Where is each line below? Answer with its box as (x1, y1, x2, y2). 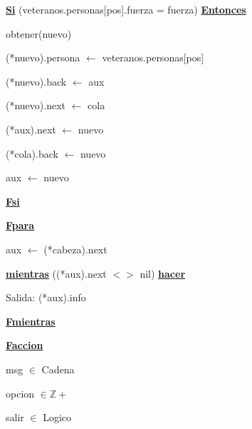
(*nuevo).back (6, 74, 67, 89)
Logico (43, 410, 72, 425)
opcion (6, 385, 35, 400)
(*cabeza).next (43, 241, 107, 256)
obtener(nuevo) (6, 26, 72, 41)
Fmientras (6, 313, 56, 328)
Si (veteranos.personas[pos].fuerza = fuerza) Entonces (6, 2, 246, 16)
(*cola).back (6, 146, 58, 161)
